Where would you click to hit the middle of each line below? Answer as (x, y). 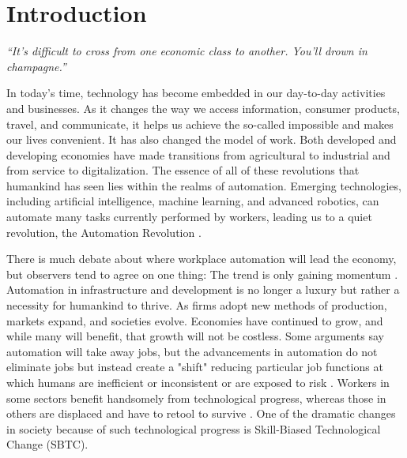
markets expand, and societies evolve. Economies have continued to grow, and (195, 320)
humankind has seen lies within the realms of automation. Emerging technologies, (204, 185)
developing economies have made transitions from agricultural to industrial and (198, 154)
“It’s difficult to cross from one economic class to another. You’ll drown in (187, 51)
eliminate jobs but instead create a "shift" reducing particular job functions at (195, 367)
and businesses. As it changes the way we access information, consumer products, (203, 108)
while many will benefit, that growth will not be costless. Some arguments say (195, 336)
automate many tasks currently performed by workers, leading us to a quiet (189, 217)
